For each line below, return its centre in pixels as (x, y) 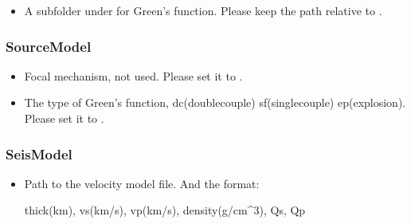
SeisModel (39, 153)
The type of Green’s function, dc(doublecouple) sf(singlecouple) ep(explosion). (215, 102)
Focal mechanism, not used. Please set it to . (133, 75)
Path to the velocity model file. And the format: (142, 183)
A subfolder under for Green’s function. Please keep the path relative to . (203, 10)
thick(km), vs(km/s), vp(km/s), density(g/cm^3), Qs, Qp (165, 210)
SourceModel (49, 46)
